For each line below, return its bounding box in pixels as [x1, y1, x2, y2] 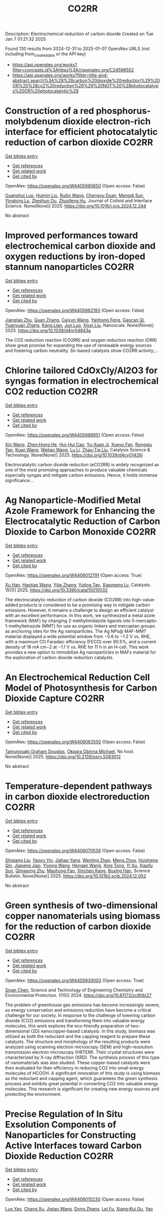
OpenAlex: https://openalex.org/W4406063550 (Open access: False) [5, 739, 145, 745]
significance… [5, 477, 34, 483]
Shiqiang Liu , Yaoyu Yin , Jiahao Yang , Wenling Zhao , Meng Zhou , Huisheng [5, 857, 158, 863]
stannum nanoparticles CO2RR [5, 262, 134, 272]
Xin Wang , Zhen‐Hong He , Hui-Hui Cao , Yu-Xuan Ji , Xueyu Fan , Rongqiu [5, 441, 152, 448]
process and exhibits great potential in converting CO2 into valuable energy [5, 1080, 159, 1086]
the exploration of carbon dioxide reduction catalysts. [5, 654, 114, 660]
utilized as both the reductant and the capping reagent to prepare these [5, 1033, 150, 1039]
